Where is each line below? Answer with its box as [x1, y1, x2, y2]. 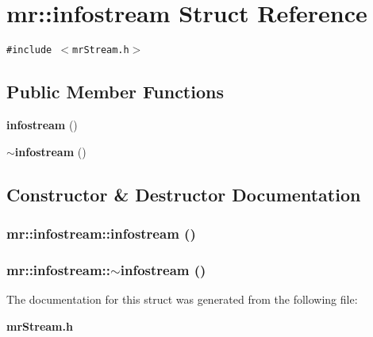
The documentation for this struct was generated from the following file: [6, 291, 358, 308]
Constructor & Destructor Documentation [6, 182, 361, 206]
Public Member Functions [6, 79, 224, 104]
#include [6, 44, 52, 56]
